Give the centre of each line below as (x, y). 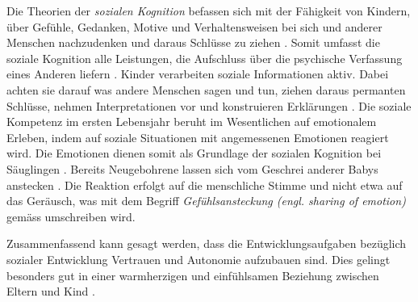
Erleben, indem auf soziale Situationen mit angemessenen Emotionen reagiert (198, 137)
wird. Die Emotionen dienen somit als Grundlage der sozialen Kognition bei (194, 153)
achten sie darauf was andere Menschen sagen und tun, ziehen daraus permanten (206, 89)
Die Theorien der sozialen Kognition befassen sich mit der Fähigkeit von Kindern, (209, 10)
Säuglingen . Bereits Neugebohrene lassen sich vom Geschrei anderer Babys (192, 168)
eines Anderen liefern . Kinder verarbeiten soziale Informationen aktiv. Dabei (198, 74)
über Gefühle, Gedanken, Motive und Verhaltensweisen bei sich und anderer (194, 26)
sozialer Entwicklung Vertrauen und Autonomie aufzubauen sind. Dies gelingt (199, 259)
